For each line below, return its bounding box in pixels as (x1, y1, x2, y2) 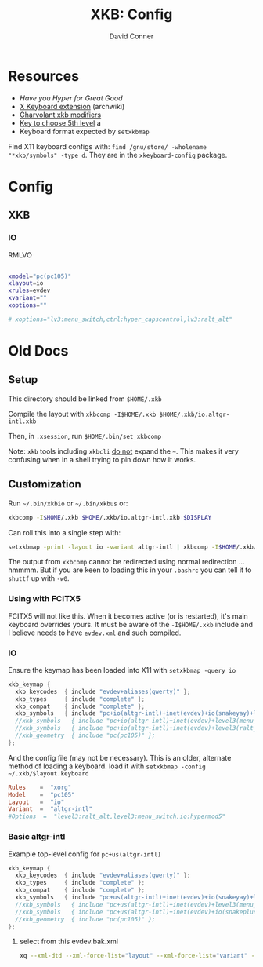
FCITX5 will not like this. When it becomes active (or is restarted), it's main (8, 611, 248, 621)
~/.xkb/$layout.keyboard (8, 769, 89, 778)
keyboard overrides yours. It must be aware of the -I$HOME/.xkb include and (8, 619, 253, 629)
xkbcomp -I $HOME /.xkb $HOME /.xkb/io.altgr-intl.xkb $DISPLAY (8, 513, 212, 521)
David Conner (109, 31, 154, 41)
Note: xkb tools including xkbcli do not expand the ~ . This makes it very (8, 446, 239, 456)
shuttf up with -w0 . (8, 574, 70, 583)
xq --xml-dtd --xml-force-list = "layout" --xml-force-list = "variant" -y (19, 952, 258, 960)
